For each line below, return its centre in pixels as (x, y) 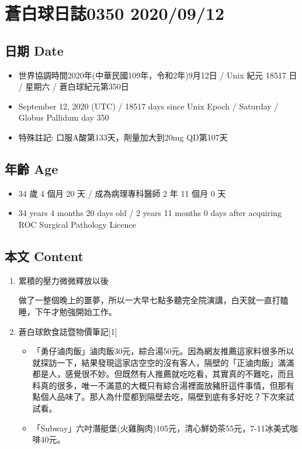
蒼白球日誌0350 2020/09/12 (115, 13)
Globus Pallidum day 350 (64, 117)
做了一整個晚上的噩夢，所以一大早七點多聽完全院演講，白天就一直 (145, 300)
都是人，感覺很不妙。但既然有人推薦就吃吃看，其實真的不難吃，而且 (163, 374)
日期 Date (34, 50)
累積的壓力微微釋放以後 (63, 280)
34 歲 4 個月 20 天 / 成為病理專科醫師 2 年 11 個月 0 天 (122, 193)
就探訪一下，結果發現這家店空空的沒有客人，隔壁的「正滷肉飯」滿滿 (163, 362)
